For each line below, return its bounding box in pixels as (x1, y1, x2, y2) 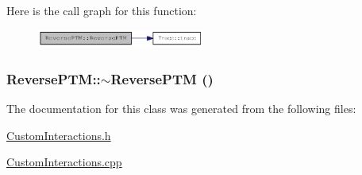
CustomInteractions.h (6, 126, 111, 143)
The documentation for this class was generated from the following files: (6, 100, 356, 117)
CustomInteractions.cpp (6, 154, 122, 170)
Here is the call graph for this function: (6, 2, 197, 18)
